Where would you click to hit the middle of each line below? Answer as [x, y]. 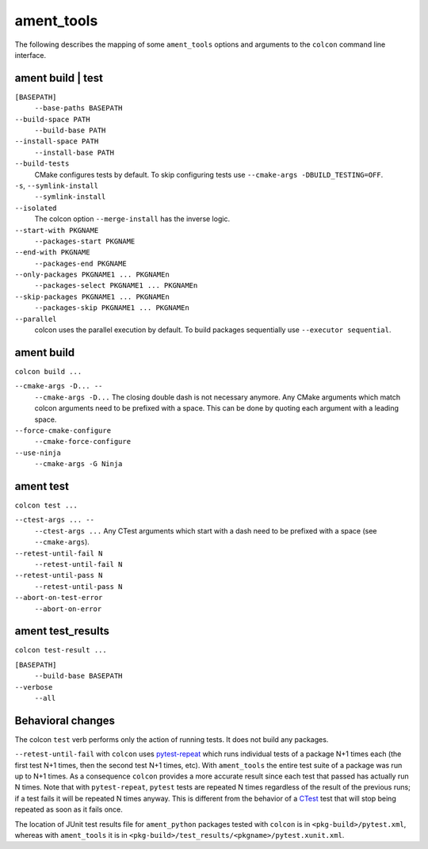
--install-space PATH [57, 141]
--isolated [36, 208]
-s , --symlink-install [57, 185]
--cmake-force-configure [82, 442]
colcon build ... [48, 371]
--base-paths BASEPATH [78, 108]
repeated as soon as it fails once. [69, 809]
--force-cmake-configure [63, 430]
